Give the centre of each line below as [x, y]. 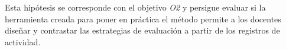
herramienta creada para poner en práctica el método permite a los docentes [143, 19]
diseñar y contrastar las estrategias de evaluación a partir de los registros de [142, 30]
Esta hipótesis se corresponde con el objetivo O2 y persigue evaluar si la [135, 7]
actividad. [23, 41]
